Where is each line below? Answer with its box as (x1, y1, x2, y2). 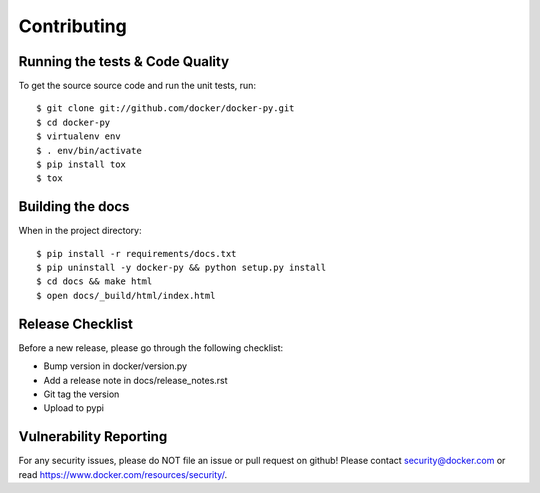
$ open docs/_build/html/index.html (36, 290, 216, 301)
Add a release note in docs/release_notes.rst (43, 374, 229, 386)
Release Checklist (18, 315, 134, 332)
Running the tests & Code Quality (18, 53, 230, 70)
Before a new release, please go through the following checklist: (18, 341, 284, 354)
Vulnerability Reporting (18, 428, 168, 445)
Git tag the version (43, 388, 120, 400)
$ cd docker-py (36, 116, 111, 128)
